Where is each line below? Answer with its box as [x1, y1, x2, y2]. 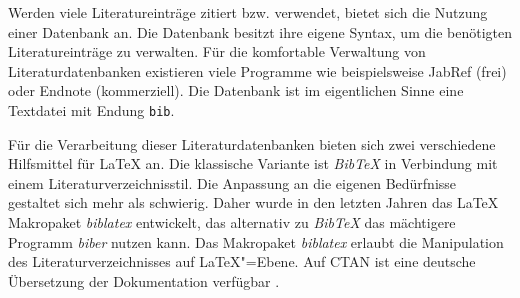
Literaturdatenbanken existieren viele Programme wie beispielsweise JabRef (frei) [8, 60, 507, 81]
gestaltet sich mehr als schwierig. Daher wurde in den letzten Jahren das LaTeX [8, 192, 499, 213]
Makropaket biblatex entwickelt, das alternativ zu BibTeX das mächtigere [8, 212, 456, 232]
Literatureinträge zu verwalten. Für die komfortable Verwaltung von [8, 41, 426, 62]
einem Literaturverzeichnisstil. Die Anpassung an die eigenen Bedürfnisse [8, 172, 457, 193]
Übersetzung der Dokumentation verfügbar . [8, 270, 280, 291]
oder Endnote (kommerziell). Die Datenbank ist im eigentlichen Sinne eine [8, 80, 464, 101]
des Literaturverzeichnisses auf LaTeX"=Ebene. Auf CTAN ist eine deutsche [8, 251, 476, 272]
